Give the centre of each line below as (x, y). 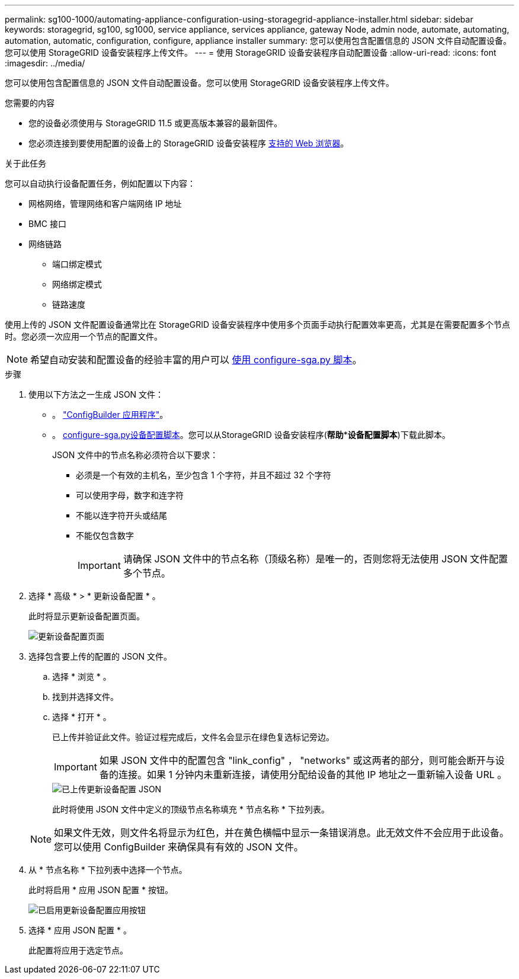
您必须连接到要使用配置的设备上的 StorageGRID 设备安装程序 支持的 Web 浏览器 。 (189, 143)
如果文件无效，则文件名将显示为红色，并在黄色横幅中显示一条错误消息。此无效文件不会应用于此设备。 (282, 833)
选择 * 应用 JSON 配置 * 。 (80, 930)
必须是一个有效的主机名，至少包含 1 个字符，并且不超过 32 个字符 (204, 475)
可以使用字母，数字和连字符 (130, 495)
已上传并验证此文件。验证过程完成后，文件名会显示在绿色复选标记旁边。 (193, 737)
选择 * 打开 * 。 (82, 717)
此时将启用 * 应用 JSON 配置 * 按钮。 (101, 890)
